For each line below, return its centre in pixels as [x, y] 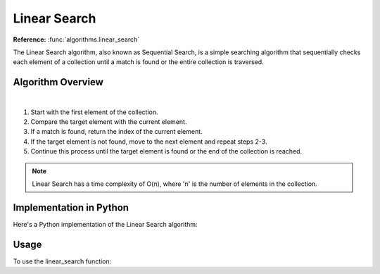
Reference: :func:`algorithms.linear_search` [76, 39]
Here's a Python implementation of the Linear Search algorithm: [105, 224]
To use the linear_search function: [62, 261]
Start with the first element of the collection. [94, 112]
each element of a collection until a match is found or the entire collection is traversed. [138, 62]
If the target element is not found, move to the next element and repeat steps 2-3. [149, 142]
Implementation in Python [71, 207]
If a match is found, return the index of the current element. [117, 132]
